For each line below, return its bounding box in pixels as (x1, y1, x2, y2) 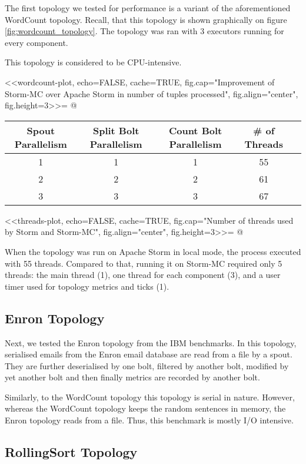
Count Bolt (168, 123, 222, 137)
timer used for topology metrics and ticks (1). (5, 280, 169, 292)
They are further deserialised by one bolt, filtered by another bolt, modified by (5, 359, 289, 372)
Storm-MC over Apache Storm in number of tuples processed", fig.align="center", (5, 87, 298, 100)
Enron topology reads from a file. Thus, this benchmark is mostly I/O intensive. (5, 414, 294, 426)
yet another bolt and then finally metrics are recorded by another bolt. (5, 371, 260, 383)
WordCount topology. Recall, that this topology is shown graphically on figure (5, 13, 287, 25)
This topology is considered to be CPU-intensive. (5, 56, 182, 68)
